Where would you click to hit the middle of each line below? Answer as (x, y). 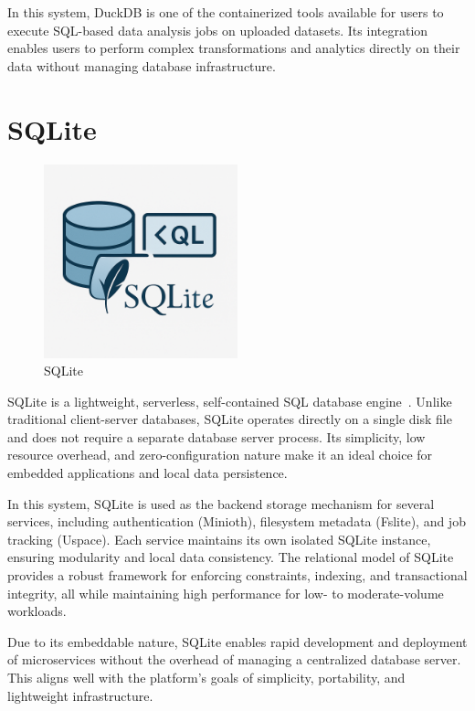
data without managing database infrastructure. (142, 65)
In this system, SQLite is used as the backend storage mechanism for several (221, 503)
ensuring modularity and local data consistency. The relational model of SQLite (231, 557)
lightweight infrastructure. (80, 695)
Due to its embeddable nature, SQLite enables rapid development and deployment (237, 641)
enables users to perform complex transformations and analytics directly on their (234, 48)
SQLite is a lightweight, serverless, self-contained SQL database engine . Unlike (230, 401)
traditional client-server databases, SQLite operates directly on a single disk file (230, 419)
